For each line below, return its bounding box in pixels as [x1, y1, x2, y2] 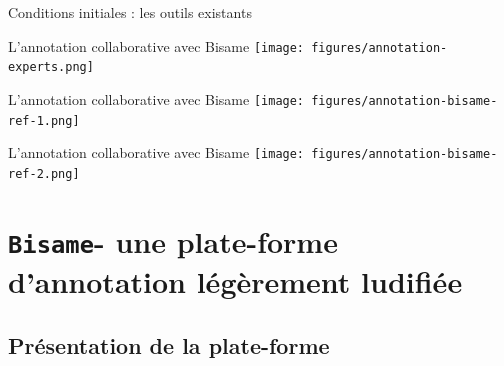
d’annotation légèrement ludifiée [8, 261, 463, 302]
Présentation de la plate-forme [8, 329, 330, 360]
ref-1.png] [8, 113, 80, 128]
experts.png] [8, 60, 94, 75]
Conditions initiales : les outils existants [8, 2, 252, 22]
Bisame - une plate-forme [8, 220, 338, 261]
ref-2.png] [8, 166, 80, 181]
